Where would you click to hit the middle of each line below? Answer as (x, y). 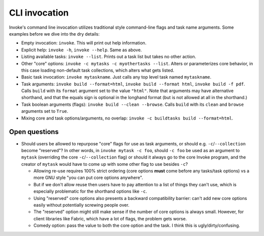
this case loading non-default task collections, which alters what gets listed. (98, 70)
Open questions (34, 132)
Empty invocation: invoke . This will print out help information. (84, 43)
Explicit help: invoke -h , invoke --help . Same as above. (81, 50)
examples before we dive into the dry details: (54, 34)
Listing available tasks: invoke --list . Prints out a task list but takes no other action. (109, 57)
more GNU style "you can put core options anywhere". (88, 177)
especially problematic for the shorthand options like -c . (90, 191)
